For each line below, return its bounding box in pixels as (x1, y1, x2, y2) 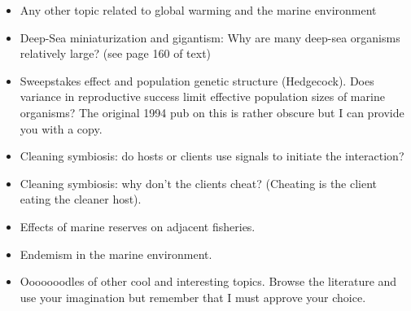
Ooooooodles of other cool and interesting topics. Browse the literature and (20, 273, 397, 290)
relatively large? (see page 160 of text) (20, 45, 212, 62)
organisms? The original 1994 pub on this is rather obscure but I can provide (20, 103, 404, 120)
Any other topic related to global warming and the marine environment (20, 2, 377, 18)
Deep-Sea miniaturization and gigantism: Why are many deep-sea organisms (20, 28, 400, 46)
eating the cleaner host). (20, 191, 142, 208)
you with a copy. (20, 120, 103, 137)
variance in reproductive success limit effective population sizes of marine (20, 88, 385, 105)
